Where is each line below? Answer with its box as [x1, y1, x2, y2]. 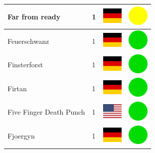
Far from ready [7, 11, 61, 21]
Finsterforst [7, 59, 43, 70]
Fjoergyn [7, 131, 35, 141]
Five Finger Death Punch [7, 107, 85, 117]
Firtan [7, 83, 27, 93]
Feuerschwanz [7, 35, 49, 46]
